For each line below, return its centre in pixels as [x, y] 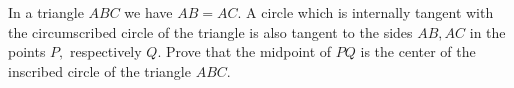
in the [487, 31]
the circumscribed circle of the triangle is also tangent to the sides [210, 31]
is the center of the [418, 51]
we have [148, 12]
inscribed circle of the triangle [99, 70]
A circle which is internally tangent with [370, 12]
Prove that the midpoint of [248, 51]
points [27, 51]
